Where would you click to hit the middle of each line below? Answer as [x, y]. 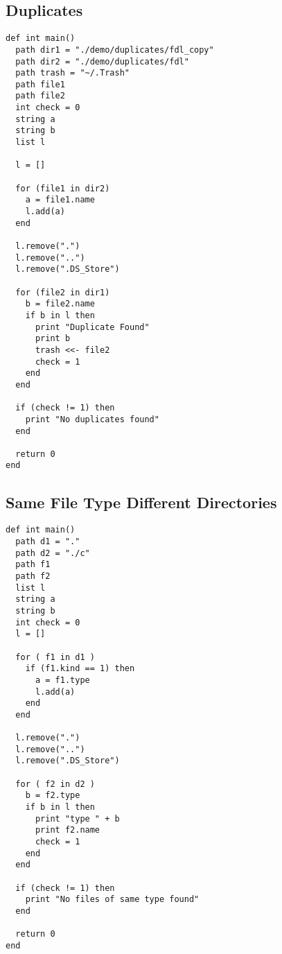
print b [53, 339]
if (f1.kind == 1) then [80, 669]
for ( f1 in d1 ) [55, 657]
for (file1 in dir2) [63, 188]
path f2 [33, 576]
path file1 [40, 84]
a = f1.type [62, 680]
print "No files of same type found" [112, 900]
